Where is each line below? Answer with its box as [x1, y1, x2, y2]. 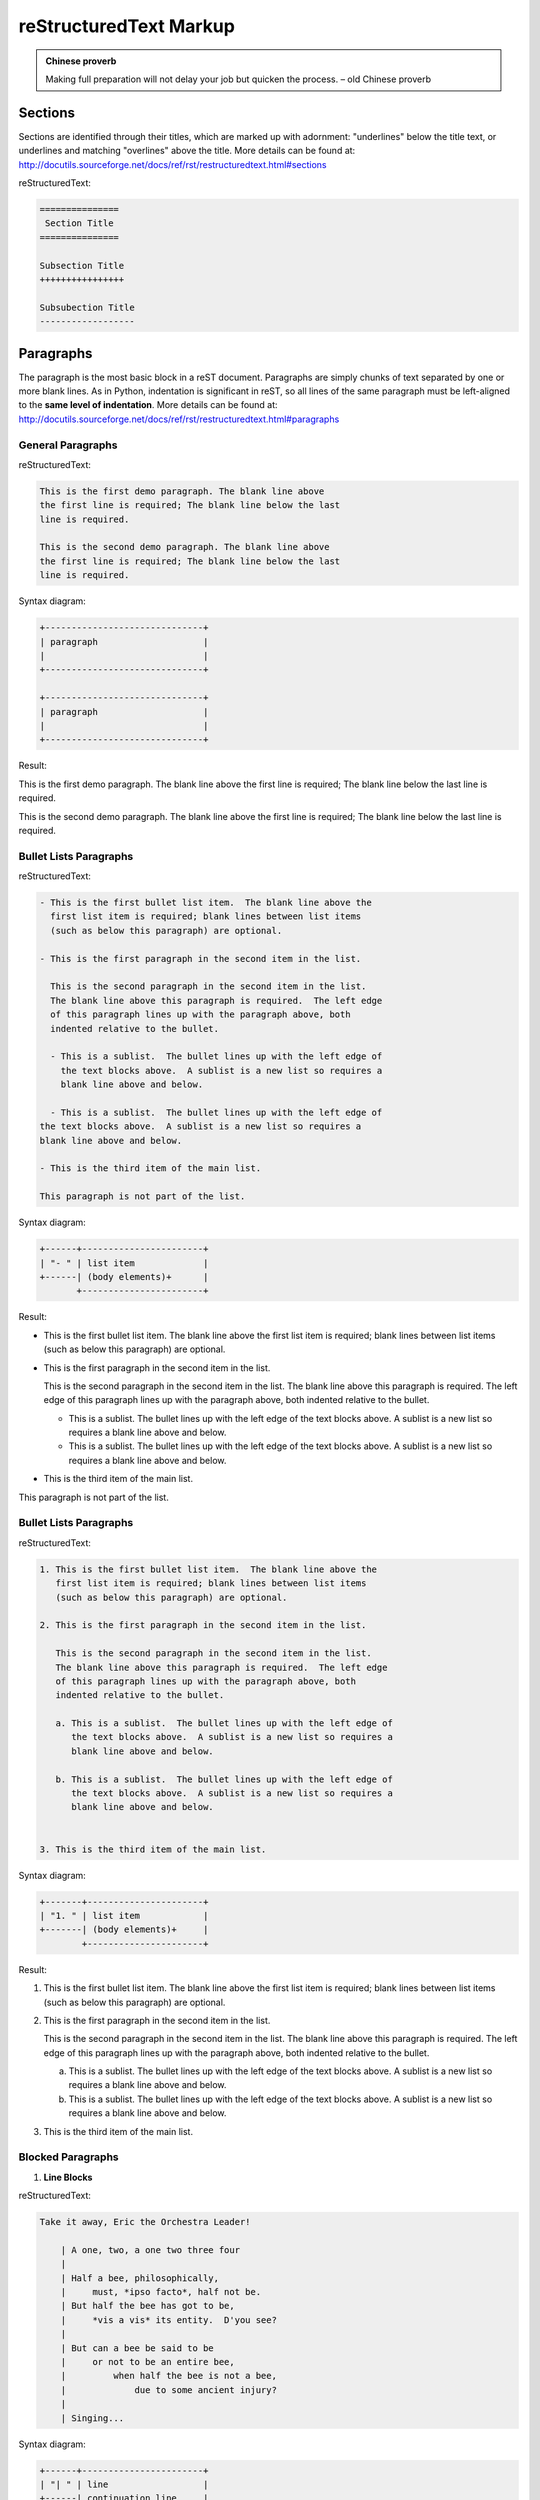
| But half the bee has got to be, [60, 2300, 235, 2312]
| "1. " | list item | [39, 1910, 209, 1921]
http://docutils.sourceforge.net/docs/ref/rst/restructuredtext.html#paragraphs [18, 413, 340, 425]
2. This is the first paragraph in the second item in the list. [39, 1620, 367, 1631]
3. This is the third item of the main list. [39, 1843, 267, 1855]
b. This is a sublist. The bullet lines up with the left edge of [55, 1773, 394, 1785]
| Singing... [60, 2412, 125, 2424]
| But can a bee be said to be [60, 2342, 214, 2354]
